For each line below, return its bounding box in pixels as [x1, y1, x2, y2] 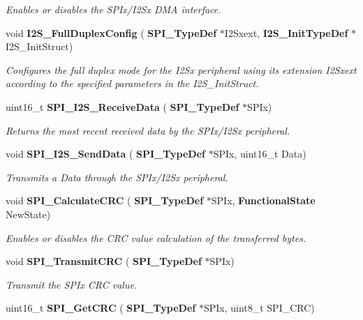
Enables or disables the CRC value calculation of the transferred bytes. [6, 230, 306, 245]
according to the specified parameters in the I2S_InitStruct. [6, 76, 259, 91]
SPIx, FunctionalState [211, 193, 316, 208]
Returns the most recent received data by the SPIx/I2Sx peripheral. [6, 123, 290, 137]
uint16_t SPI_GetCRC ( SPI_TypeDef [6, 300, 196, 315]
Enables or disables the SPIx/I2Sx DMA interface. [6, 2, 221, 16]
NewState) [6, 206, 51, 221]
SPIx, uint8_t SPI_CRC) [203, 300, 315, 315]
